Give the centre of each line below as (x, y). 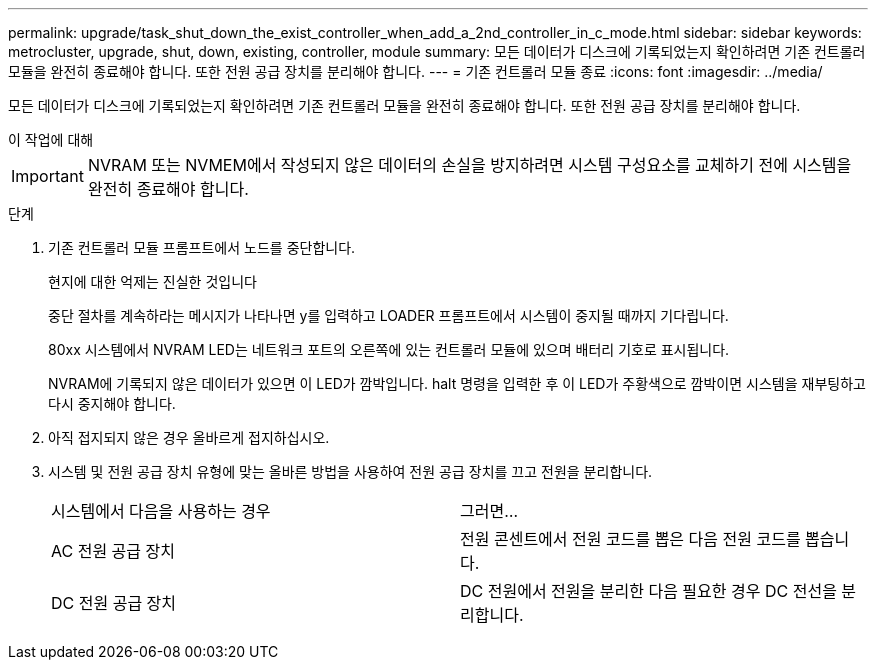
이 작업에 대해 (51, 139)
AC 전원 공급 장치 (113, 551)
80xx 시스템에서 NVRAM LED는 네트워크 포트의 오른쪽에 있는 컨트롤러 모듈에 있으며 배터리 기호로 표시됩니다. (389, 349)
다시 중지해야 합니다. (112, 403)
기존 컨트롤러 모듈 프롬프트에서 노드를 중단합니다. (202, 247)
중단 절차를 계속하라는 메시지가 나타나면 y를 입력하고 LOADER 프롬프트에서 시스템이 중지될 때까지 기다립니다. (388, 315)
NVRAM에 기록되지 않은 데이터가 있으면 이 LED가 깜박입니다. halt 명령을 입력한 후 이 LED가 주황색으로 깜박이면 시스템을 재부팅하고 (457, 383)
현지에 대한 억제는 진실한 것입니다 (152, 281)
